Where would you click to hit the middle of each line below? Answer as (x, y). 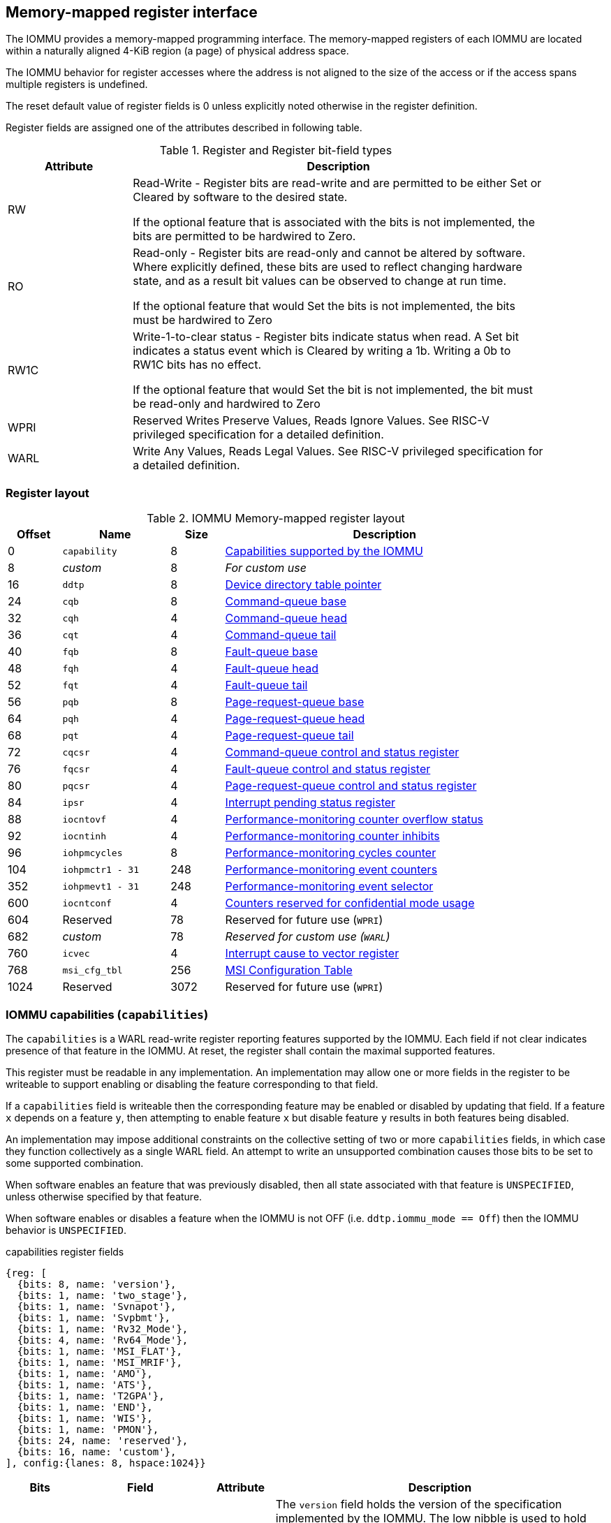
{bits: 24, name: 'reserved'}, (103, 1440)
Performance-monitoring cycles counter (331, 853)
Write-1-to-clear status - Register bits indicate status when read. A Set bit (326, 337)
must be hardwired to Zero (203, 320)
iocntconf (87, 903)
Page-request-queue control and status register (351, 786)
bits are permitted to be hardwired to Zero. (244, 236)
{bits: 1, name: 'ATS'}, (85, 1384)
